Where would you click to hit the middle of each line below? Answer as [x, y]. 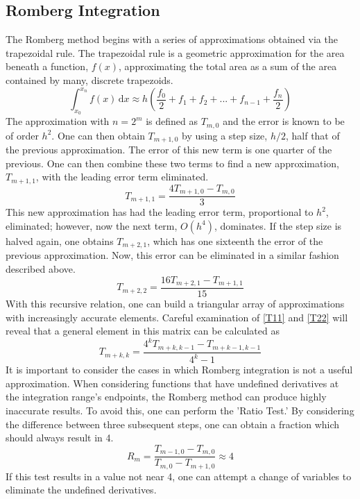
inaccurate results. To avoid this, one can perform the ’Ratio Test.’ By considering [180, 410]
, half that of [312, 135]
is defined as [172, 121]
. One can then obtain [98, 135]
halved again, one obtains [60, 240]
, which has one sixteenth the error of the [235, 240]
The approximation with [58, 121]
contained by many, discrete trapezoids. [89, 79]
